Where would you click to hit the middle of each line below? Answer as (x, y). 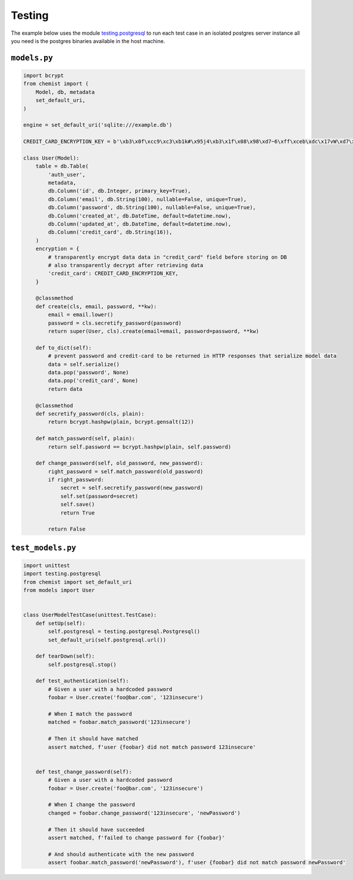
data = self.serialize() (84, 364)
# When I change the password (91, 805)
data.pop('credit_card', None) (93, 381)
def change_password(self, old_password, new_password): (119, 463)
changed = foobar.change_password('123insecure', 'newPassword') (144, 813)
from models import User (59, 590)
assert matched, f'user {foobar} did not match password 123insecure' (152, 747)
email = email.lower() (81, 315)
